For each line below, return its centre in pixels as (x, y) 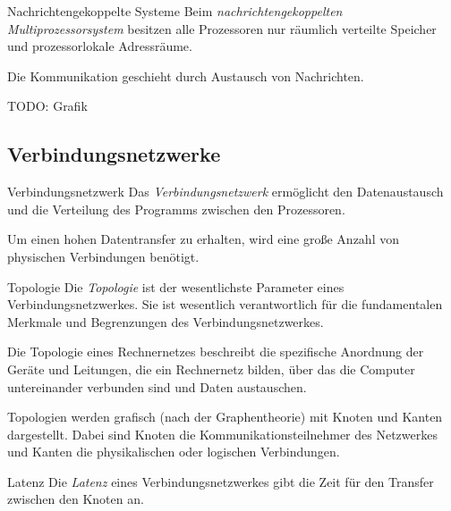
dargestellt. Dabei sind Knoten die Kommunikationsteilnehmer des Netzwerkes (222, 434)
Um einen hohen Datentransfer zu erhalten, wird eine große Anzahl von (203, 239)
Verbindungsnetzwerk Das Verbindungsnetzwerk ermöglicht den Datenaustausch (225, 192)
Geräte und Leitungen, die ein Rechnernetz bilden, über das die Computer (211, 369)
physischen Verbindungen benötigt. (103, 256)
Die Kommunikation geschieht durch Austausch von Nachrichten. (186, 75)
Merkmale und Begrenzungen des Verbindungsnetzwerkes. (166, 321)
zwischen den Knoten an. (76, 499)
